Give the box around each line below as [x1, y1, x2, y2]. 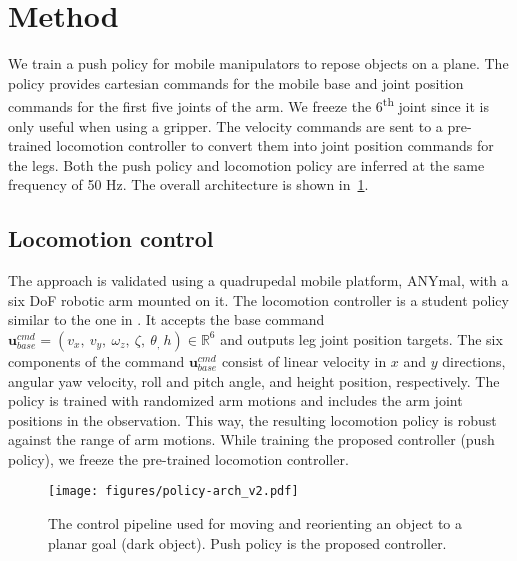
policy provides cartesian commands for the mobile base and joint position [8, 72, 464, 93]
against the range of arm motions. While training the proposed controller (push [8, 429, 495, 450]
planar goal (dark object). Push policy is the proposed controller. [48, 532, 447, 553]
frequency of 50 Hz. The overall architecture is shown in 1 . [8, 174, 369, 195]
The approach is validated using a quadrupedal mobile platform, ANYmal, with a [8, 270, 509, 291]
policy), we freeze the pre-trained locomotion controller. [8, 448, 349, 469]
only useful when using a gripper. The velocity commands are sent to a [8, 115, 443, 136]
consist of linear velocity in [221, 350, 387, 371]
